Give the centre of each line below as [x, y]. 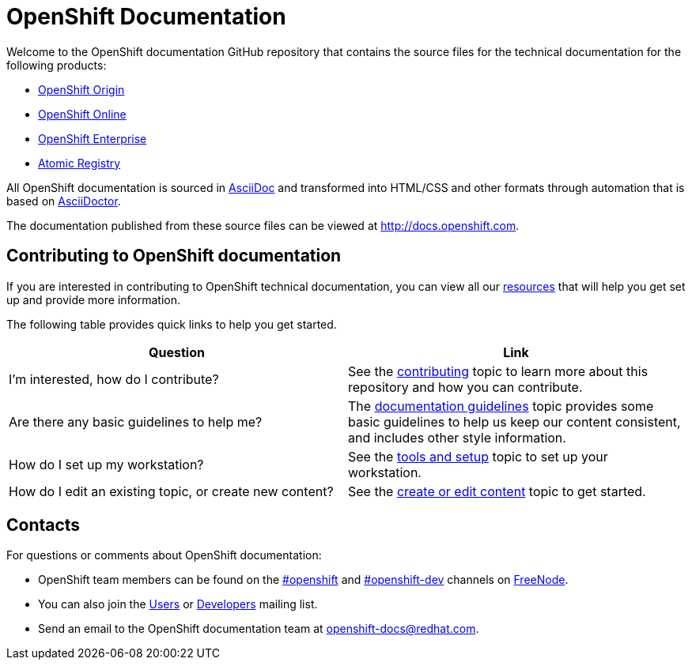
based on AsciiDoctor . [64, 201]
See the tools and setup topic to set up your [478, 456]
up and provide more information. [94, 299]
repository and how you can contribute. [465, 387]
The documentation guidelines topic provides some [501, 406]
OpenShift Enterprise [93, 138]
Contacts [43, 525]
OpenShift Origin [81, 89]
